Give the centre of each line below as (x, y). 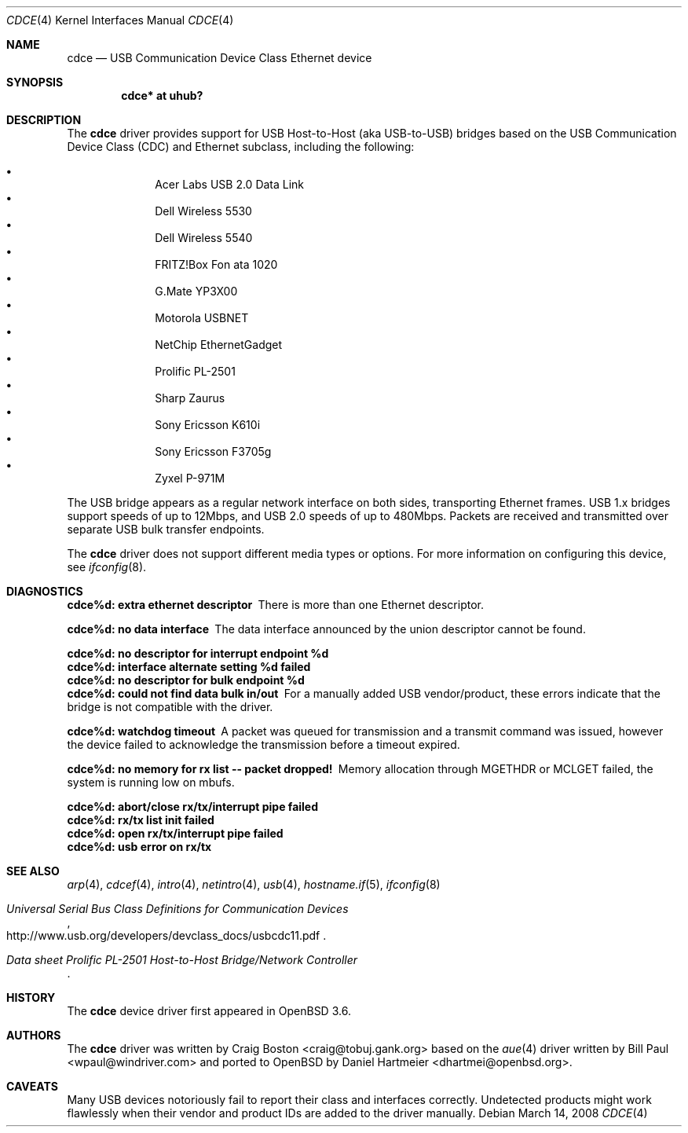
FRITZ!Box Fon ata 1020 (216, 264)
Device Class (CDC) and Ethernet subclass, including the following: (241, 147)
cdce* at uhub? (162, 95)
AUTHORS (34, 1035)
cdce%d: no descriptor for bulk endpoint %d (186, 680)
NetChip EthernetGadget (219, 345)
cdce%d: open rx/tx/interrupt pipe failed (175, 833)
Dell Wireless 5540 (204, 238)
